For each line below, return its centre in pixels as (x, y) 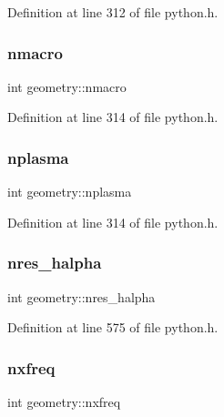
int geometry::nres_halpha (81, 296)
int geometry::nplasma (70, 192)
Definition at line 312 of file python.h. (113, 12)
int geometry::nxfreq (64, 402)
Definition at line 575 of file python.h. (113, 327)
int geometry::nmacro (67, 86)
